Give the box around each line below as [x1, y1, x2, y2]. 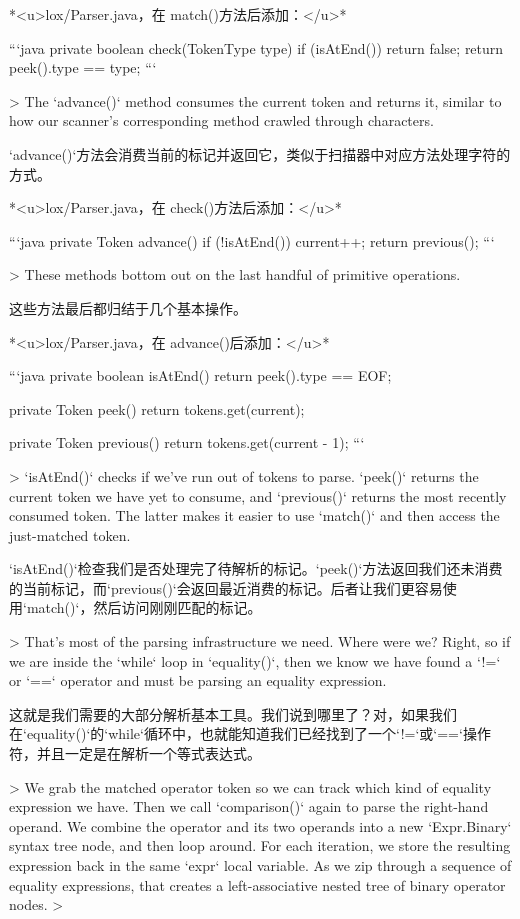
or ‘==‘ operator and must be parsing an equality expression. [9, 670, 387, 691]
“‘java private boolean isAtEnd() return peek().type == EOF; [9, 365, 392, 386]
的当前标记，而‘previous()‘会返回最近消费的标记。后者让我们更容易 [9, 577, 443, 598]
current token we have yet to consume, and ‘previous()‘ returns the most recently [9, 485, 507, 506]
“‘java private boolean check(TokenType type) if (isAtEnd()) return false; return [9, 37, 504, 58]
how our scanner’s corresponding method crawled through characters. [9, 110, 434, 131]
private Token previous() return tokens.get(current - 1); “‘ [9, 432, 365, 453]
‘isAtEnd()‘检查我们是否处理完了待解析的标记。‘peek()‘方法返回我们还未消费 [9, 558, 503, 579]
